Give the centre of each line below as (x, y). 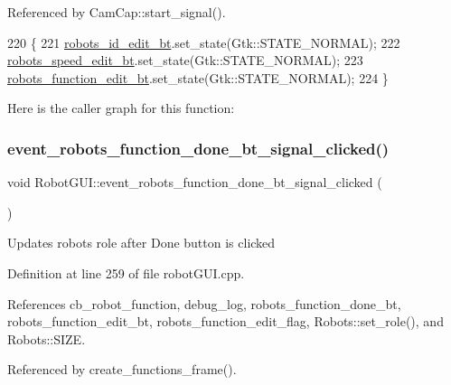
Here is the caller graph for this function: (121, 108)
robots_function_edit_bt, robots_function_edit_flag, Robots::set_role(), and (225, 321)
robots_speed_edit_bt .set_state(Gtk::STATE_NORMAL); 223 (185, 60)
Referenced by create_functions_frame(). (122, 369)
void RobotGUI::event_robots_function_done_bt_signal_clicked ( (195, 182)
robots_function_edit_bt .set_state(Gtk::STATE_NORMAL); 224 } (198, 77)
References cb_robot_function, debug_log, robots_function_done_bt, (204, 303)
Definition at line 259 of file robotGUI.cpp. (126, 272)
